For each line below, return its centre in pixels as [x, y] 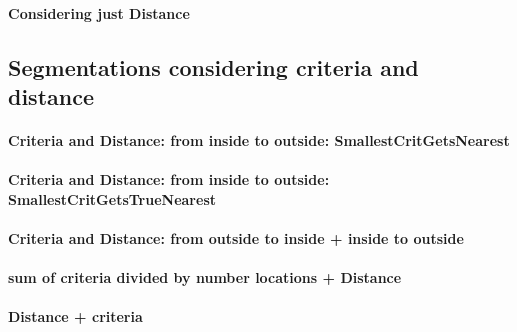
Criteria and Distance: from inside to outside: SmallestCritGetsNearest [259, 139]
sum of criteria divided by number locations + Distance [205, 277]
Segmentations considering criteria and [213, 66]
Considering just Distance [99, 12]
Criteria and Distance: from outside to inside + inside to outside [236, 237]
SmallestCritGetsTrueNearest [112, 198]
